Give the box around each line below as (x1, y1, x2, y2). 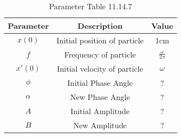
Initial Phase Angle (67, 77, 133, 88)
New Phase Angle (70, 91, 130, 102)
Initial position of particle (56, 35, 144, 46)
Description (77, 20, 123, 31)
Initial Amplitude (70, 105, 130, 117)
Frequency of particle (64, 49, 136, 60)
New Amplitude (73, 119, 127, 131)
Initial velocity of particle (57, 63, 143, 74)
